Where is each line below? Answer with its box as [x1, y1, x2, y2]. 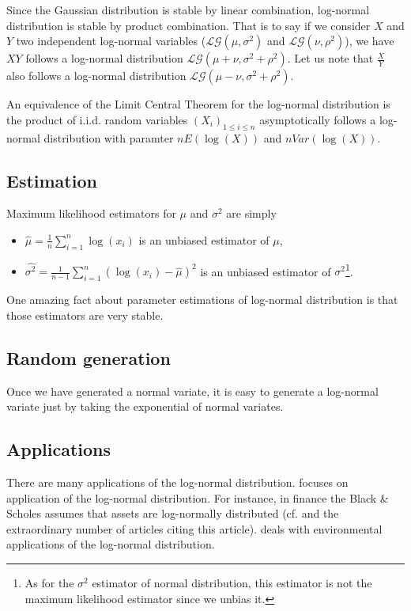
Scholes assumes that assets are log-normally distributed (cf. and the [6, 505, 339, 522]
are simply [226, 205, 277, 222]
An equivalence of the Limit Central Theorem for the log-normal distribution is [6, 96, 390, 112]
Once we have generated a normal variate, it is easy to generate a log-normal [6, 382, 379, 399]
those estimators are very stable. [6, 306, 164, 323]
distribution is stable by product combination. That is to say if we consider [6, 17, 371, 33]
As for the [25, 574, 74, 590]
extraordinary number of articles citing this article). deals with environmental [6, 520, 383, 537]
